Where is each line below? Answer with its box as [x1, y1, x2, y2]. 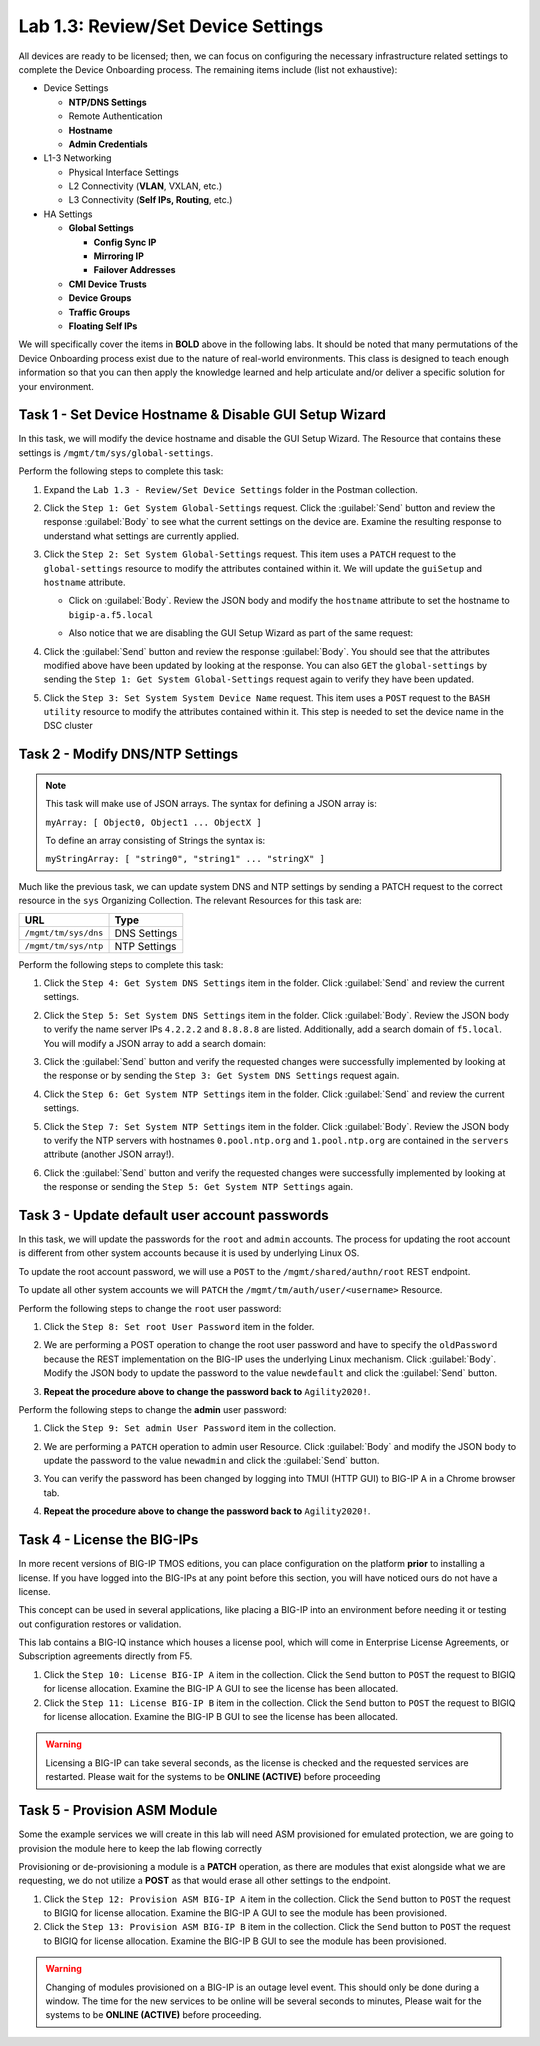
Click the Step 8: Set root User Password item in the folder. [43, 1320, 315, 1332]
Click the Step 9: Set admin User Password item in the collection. [43, 1422, 337, 1434]
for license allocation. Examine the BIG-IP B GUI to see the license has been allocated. [43, 1711, 399, 1723]
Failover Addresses [93, 264, 176, 276]
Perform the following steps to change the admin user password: [18, 1403, 287, 1415]
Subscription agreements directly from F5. [18, 1650, 193, 1662]
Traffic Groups [68, 306, 131, 318]
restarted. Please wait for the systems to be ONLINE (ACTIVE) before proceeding [45, 1771, 381, 1783]
